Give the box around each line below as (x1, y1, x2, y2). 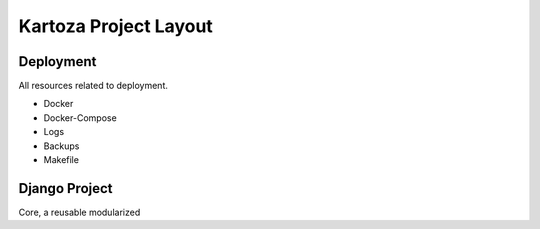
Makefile (43, 154, 80, 166)
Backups (43, 140, 80, 152)
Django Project (18, 180, 114, 197)
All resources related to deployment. (18, 80, 169, 92)
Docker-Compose (43, 111, 117, 124)
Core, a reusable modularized (18, 206, 141, 218)
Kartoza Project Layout (18, 15, 214, 37)
